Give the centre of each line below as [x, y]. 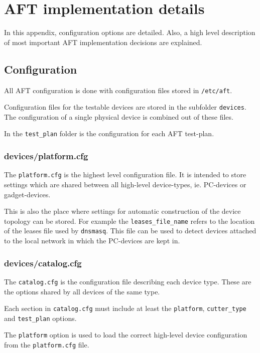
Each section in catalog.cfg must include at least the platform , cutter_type [125, 308]
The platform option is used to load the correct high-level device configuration [126, 335]
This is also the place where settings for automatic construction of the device [122, 211]
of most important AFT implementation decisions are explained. [103, 42]
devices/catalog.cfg [43, 263]
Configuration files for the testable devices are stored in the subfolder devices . [125, 107]
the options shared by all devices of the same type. [82, 291]
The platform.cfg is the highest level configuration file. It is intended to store [125, 174]
